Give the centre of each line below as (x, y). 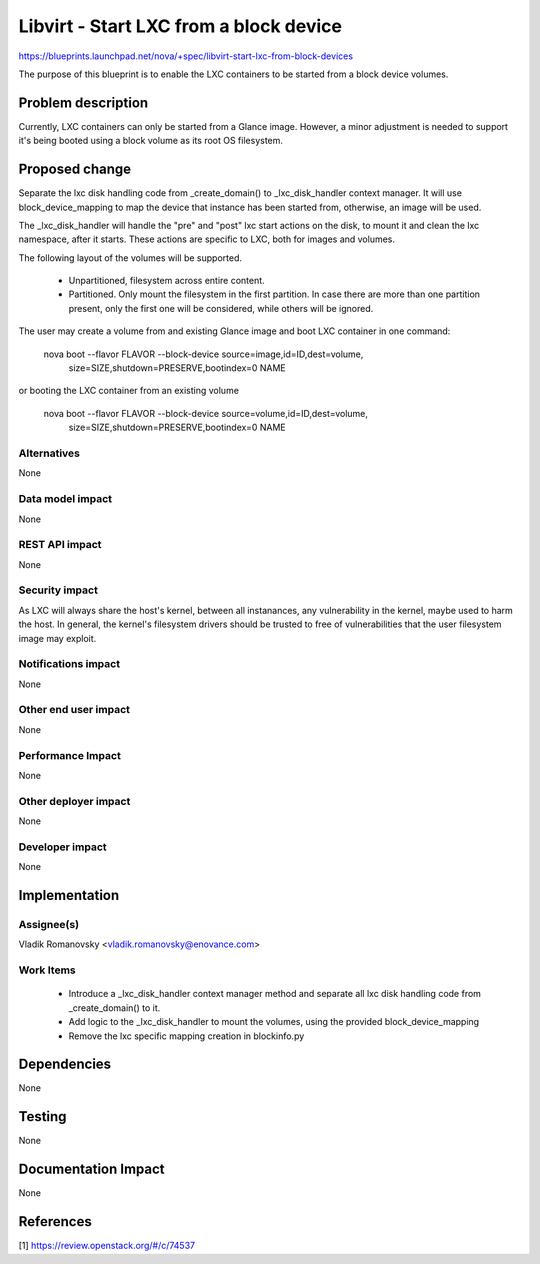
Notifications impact (69, 664)
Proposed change (75, 169)
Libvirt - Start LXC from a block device (180, 26)
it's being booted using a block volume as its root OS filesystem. (151, 141)
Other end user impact (74, 710)
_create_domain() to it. (114, 1007)
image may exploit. (57, 638)
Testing (42, 1116)
